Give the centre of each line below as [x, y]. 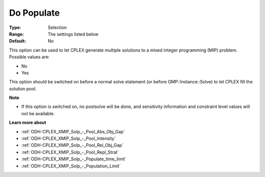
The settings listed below [73, 34]
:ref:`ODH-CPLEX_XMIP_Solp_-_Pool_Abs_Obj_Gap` [73, 131]
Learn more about [28, 123]
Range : [16, 34]
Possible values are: [29, 57]
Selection [57, 27]
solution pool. [23, 89]
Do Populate [34, 13]
